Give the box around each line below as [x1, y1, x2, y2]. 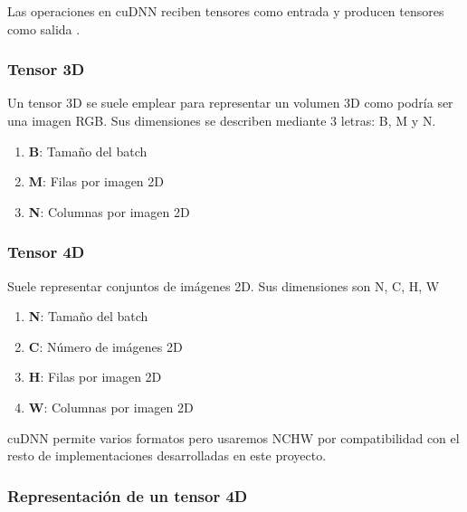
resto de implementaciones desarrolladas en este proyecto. [7, 446, 327, 465]
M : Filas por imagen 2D [28, 172, 164, 191]
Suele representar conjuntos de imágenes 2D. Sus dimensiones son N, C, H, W [7, 276, 440, 295]
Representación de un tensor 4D [7, 484, 248, 507]
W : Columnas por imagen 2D [28, 397, 194, 416]
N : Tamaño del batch [28, 307, 148, 326]
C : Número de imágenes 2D [28, 337, 183, 356]
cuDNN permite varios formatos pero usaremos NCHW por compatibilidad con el [7, 428, 460, 447]
